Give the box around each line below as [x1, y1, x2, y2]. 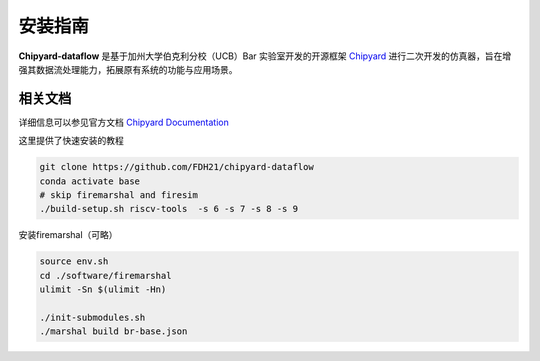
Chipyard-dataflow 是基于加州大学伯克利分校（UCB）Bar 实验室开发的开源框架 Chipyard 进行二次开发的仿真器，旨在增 [18, 50, 512, 62]
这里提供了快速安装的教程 [18, 135, 124, 147]
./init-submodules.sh [39, 311, 146, 323]
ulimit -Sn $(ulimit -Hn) [39, 284, 167, 295]
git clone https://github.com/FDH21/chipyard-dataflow [39, 161, 314, 173]
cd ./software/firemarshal [39, 270, 172, 281]
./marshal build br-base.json [39, 326, 188, 337]
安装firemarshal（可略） [18, 229, 119, 241]
